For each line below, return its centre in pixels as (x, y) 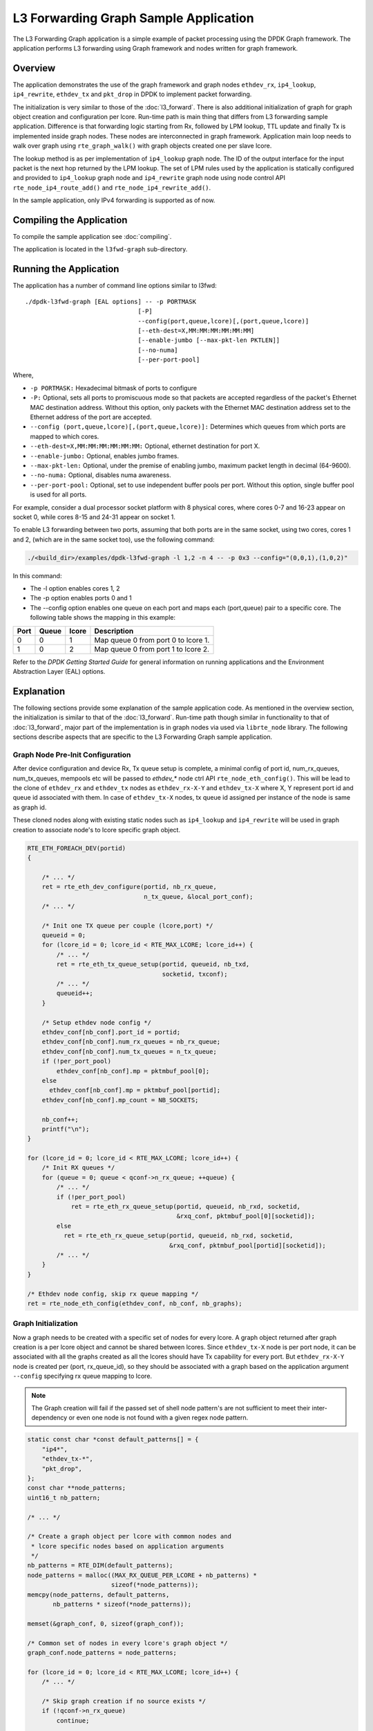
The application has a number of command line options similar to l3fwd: (115, 286)
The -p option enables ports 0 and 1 (81, 598)
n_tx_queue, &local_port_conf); (199, 896)
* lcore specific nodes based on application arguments (128, 1546)
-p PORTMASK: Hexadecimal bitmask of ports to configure (113, 388)
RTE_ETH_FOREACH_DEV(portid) (77, 848)
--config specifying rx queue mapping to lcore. (82, 1376)
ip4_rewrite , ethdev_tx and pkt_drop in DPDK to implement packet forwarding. (132, 94)
